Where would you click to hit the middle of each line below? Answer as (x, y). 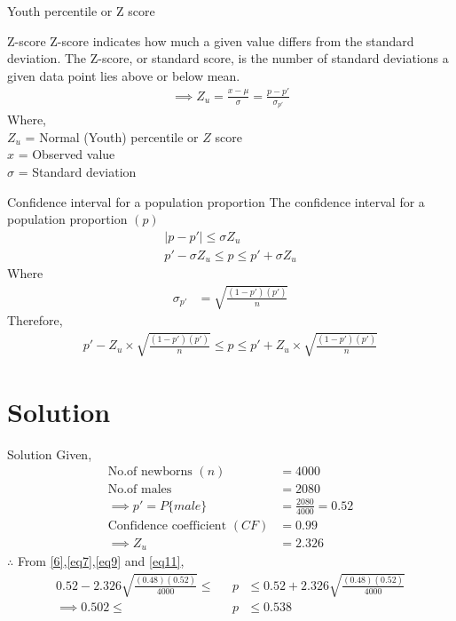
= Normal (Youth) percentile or (112, 136)
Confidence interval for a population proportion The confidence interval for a (216, 201)
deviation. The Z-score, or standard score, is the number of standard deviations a (228, 58)
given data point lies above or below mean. (124, 75)
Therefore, (35, 320)
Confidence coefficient (167, 525)
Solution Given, (50, 454)
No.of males (140, 490)
